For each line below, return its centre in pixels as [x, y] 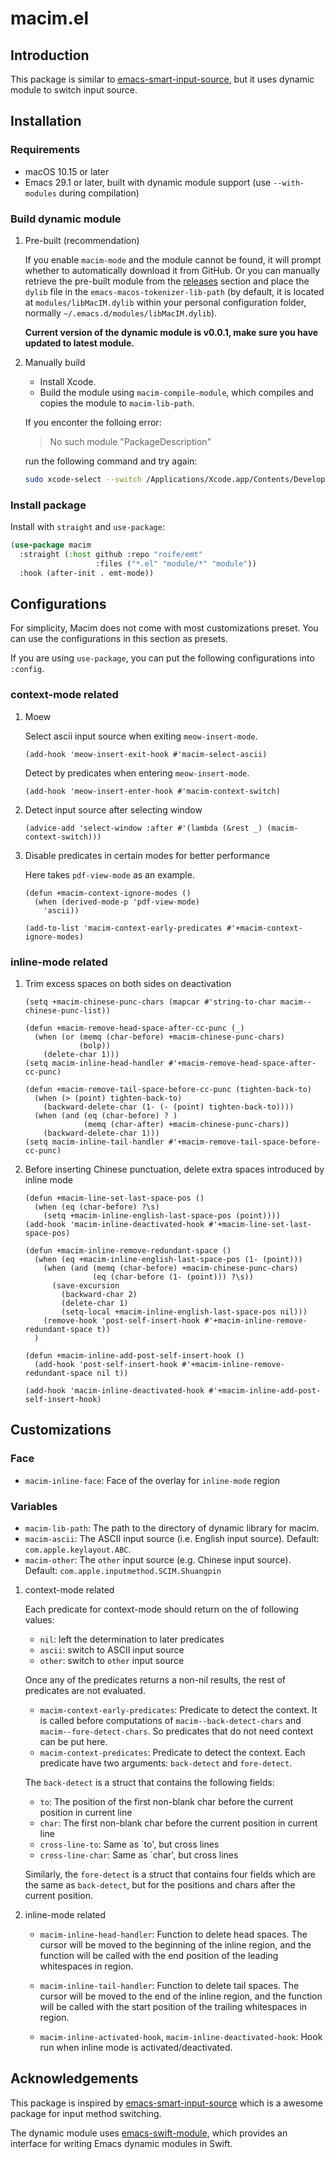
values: [39, 1620]
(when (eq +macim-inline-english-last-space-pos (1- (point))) [168, 1260]
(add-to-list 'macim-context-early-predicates [123, 928]
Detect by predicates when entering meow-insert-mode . [137, 773]
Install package [48, 505]
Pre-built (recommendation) [82, 240]
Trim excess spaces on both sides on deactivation [128, 984]
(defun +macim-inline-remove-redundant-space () [128, 1251]
